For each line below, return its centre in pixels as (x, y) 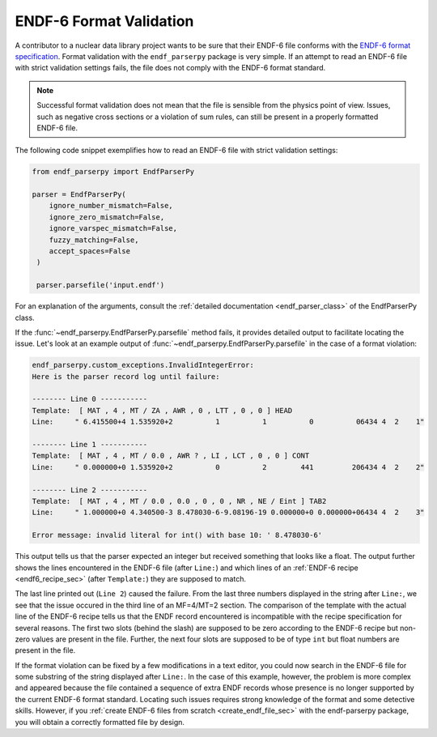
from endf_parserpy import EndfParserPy (113, 172)
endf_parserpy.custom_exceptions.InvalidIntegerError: (143, 365)
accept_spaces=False (90, 251)
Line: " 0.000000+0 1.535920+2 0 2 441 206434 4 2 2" (228, 467)
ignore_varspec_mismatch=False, (113, 228)
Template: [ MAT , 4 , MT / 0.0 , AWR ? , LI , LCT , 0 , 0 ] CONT (171, 456)
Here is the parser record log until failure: (126, 376)
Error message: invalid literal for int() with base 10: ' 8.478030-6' (177, 535)
